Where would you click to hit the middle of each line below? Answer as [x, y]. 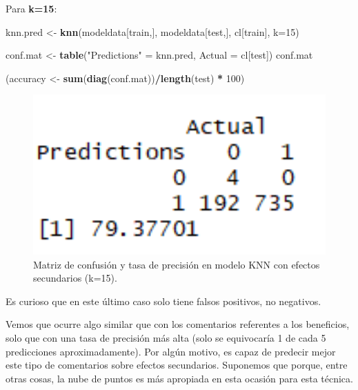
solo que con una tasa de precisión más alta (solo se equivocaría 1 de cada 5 [166, 338]
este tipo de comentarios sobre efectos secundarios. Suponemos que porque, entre [177, 365]
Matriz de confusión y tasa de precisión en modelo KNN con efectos [177, 264]
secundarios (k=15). [75, 278]
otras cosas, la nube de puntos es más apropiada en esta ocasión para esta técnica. [179, 378]
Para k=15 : [31, 8]
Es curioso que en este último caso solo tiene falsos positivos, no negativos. [163, 301]
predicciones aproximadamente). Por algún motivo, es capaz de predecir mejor [171, 351]
